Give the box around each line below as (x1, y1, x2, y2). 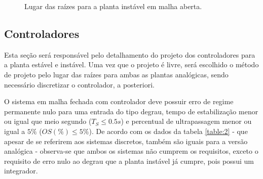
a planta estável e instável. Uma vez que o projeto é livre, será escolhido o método (4, 59, 259, 70)
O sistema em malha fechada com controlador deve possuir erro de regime (4, 96, 234, 107)
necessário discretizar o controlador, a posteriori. (4, 79, 155, 89)
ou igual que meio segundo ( (4, 116, 92, 126)
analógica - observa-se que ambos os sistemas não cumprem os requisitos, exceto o (4, 146, 258, 156)
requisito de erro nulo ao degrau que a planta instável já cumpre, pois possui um (4, 155, 254, 166)
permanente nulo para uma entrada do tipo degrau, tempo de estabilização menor (4, 106, 258, 116)
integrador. (4, 165, 38, 176)
